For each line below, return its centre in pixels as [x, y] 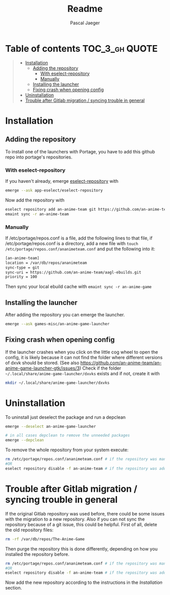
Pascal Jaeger [85, 23]
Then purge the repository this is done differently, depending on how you [81, 549]
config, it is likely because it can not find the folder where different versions [84, 357]
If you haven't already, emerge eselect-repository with [62, 181]
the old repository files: [29, 530]
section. [14, 588]
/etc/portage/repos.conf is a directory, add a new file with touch [72, 243]
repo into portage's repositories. [39, 157]
